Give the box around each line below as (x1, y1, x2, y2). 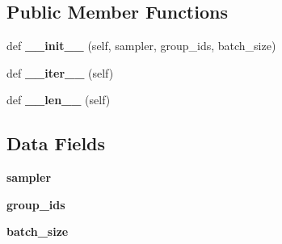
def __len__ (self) (6, 91, 111, 108)
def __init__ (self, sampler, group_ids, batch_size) (6, 37, 276, 54)
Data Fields (6, 131, 106, 156)
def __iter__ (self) (6, 64, 114, 81)
